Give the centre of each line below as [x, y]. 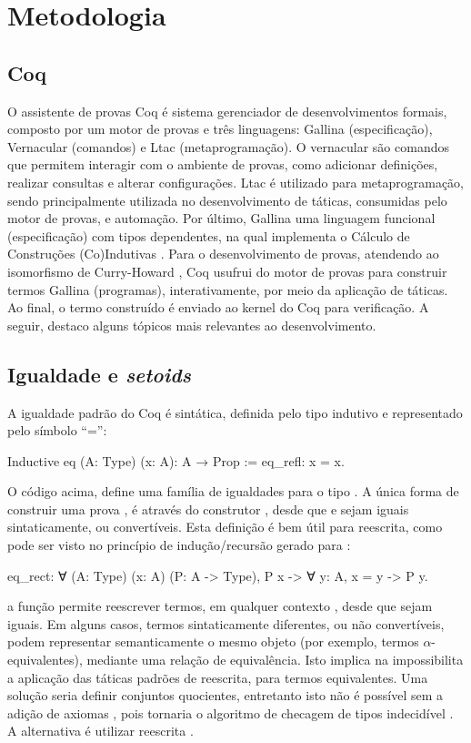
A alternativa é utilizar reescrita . [100, 731]
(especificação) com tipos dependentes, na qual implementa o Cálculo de [209, 235]
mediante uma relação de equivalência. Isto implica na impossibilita [275, 660]
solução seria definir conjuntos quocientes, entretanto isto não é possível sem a [225, 695]
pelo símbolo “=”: [57, 430]
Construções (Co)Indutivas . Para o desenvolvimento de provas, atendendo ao [223, 254]
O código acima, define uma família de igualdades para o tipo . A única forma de [233, 491]
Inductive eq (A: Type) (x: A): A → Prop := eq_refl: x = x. [176, 460]
